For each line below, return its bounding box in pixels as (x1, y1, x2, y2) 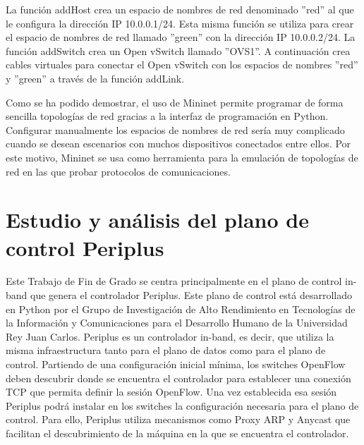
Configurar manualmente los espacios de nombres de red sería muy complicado (6, 122, 345, 137)
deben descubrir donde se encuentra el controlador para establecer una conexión (6, 370, 351, 385)
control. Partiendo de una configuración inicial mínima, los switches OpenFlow (6, 357, 346, 371)
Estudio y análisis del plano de (6, 205, 309, 234)
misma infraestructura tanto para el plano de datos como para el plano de (6, 343, 326, 358)
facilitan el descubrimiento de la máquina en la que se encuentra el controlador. (6, 425, 349, 440)
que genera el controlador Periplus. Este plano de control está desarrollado (30, 288, 352, 303)
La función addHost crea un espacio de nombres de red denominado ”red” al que (6, 2, 354, 16)
